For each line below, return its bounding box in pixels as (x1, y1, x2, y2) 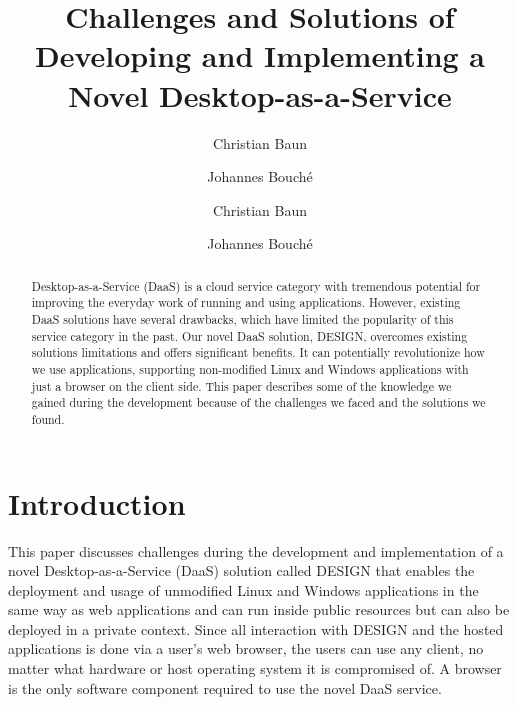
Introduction (8, 482, 186, 523)
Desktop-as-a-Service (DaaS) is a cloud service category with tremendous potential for (31, 277, 481, 294)
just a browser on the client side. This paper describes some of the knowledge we (31, 377, 452, 394)
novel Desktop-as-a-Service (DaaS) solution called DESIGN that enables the (8, 560, 475, 581)
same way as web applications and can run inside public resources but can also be (8, 599, 510, 620)
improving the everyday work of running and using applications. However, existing (31, 294, 461, 311)
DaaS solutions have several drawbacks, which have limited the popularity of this (31, 310, 454, 327)
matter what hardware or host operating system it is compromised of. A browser (8, 658, 502, 679)
